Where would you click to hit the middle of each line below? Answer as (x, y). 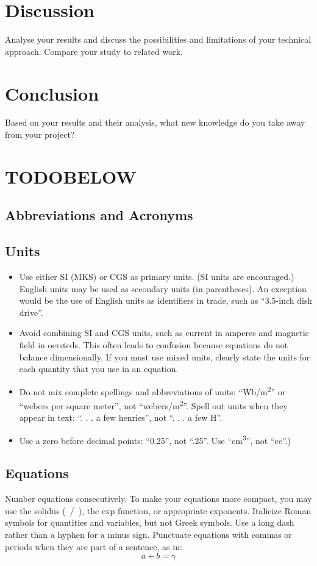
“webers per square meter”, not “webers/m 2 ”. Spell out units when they (153, 404)
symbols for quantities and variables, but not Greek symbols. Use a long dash (150, 522)
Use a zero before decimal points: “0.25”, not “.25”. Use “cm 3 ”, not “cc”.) (155, 439)
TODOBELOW (71, 176)
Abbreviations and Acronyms (99, 215)
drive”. (31, 312)
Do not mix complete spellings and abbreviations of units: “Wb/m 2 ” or (152, 390)
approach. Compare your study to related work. (94, 51)
